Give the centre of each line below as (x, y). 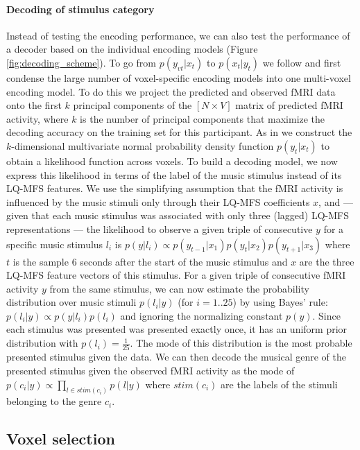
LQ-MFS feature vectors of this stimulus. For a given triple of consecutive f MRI (176, 275)
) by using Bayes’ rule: (280, 302)
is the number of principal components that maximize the (203, 118)
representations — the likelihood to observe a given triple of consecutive (160, 228)
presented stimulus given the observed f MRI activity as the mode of (151, 370)
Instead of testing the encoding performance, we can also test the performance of (178, 35)
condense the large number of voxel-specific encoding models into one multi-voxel (179, 77)
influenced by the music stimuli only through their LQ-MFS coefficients (158, 201)
